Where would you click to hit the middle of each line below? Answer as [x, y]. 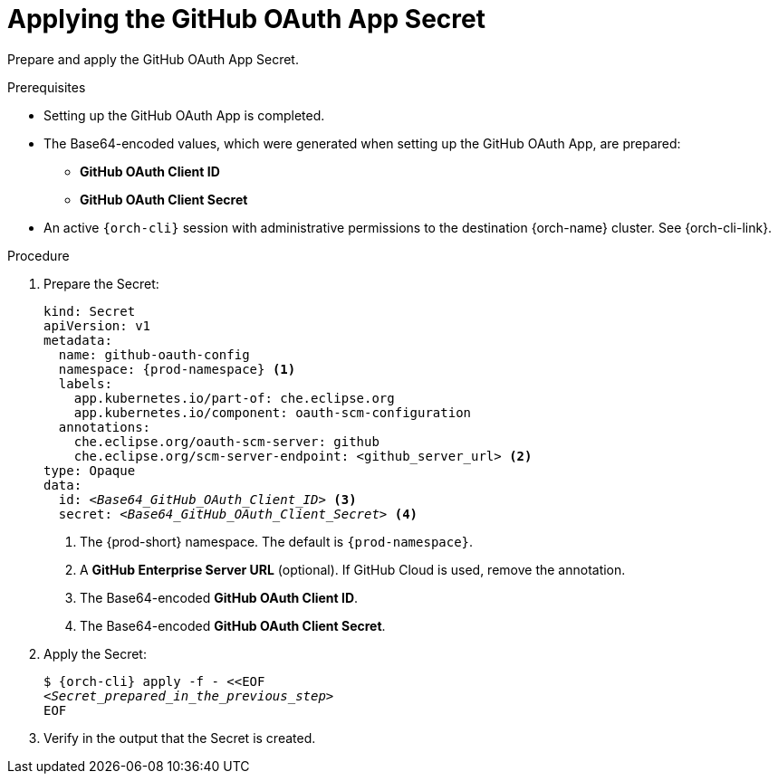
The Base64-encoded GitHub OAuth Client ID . [219, 597]
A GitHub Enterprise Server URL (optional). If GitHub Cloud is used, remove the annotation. [353, 569]
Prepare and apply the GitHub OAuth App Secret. [153, 59]
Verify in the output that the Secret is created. [180, 738]
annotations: [105, 427]
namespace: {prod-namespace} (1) [177, 369]
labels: [85, 383]
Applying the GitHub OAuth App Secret [246, 19]
